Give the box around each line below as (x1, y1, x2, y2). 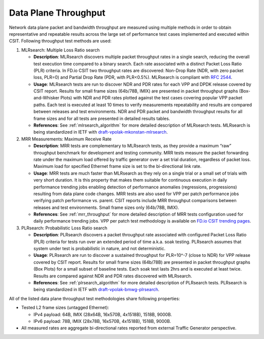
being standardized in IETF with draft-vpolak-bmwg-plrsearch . (33, 287, 160, 293)
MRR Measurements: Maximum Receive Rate (21, 136, 112, 142)
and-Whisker (33, 95, 60, 101)
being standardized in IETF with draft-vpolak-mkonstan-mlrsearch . (33, 129, 168, 135)
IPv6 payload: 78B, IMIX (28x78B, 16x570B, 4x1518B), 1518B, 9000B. (33, 318, 171, 324)
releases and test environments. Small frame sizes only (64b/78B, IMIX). (33, 204, 179, 210)
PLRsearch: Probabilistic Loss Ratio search (21, 225, 108, 231)
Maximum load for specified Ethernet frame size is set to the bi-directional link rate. (33, 163, 202, 169)
